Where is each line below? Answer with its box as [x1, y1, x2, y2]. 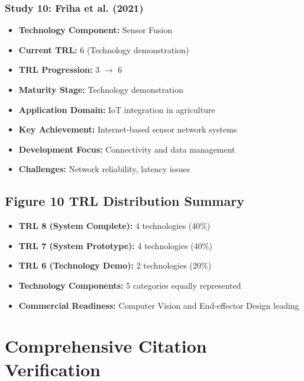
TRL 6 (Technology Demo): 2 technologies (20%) [18, 259, 212, 272]
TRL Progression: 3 [18, 63, 100, 76]
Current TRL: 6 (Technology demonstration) [18, 43, 189, 56]
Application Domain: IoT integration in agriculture [18, 103, 215, 115]
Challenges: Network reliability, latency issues [18, 163, 190, 175]
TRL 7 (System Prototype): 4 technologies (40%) [18, 239, 212, 251]
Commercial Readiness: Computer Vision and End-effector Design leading [18, 299, 299, 311]
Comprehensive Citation [5, 334, 207, 358]
